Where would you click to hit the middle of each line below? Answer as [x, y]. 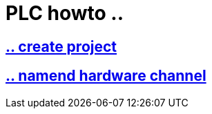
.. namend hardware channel [106, 76]
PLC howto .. [65, 13]
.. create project [61, 46]
